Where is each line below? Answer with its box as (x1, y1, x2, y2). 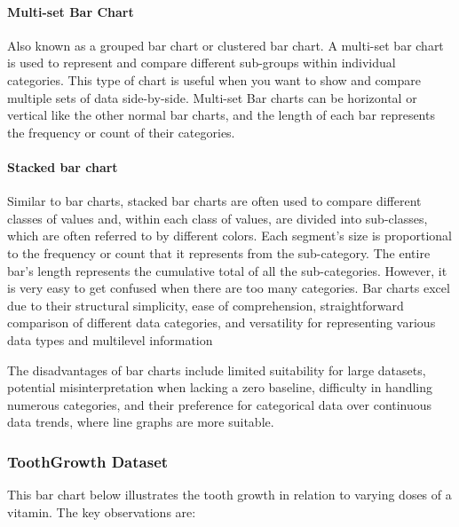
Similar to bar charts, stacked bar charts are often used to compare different (7, 192, 422, 210)
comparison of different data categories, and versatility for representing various (7, 313, 436, 332)
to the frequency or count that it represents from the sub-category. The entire (7, 243, 431, 262)
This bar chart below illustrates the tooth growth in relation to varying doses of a (7, 485, 452, 504)
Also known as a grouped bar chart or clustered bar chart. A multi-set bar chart (7, 35, 444, 54)
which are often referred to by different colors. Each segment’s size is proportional (7, 226, 452, 245)
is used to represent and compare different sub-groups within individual (7, 53, 396, 72)
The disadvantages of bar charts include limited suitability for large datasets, (7, 360, 426, 379)
